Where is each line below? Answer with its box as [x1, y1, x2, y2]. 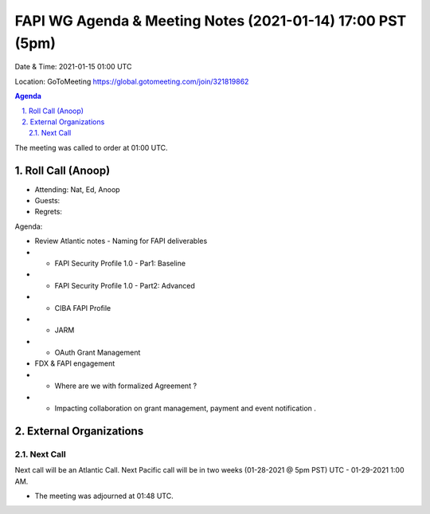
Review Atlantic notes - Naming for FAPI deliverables [34, 236, 208, 246]
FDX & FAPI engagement [34, 359, 115, 368]
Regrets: [34, 207, 63, 217]
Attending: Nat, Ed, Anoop [34, 184, 120, 194]
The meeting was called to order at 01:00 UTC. [14, 143, 168, 152]
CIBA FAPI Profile [54, 303, 111, 312]
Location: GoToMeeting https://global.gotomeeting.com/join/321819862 [14, 77, 249, 86]
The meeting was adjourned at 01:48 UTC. [34, 491, 174, 500]
